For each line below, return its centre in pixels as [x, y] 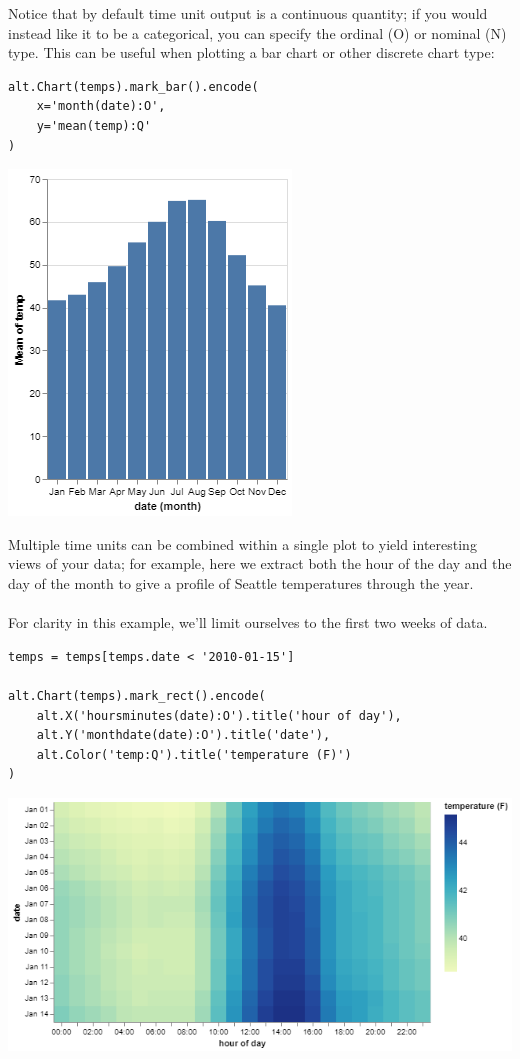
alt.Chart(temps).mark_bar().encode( [133, 86]
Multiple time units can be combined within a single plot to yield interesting [242, 543]
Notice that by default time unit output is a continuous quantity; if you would [248, 13]
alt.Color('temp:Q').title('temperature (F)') [194, 754]
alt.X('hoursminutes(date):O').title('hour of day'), [219, 715]
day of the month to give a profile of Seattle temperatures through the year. [241, 582]
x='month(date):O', [101, 106]
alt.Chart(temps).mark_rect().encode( [137, 695]
